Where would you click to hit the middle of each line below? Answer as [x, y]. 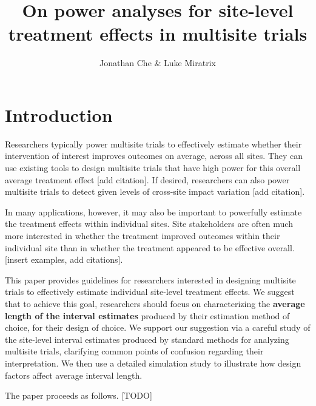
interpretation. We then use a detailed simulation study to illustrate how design [153, 363]
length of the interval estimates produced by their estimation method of [147, 315]
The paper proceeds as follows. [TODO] [79, 395]
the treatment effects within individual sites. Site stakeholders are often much [149, 224]
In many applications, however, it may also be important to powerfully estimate [153, 211]
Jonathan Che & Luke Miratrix [158, 63]
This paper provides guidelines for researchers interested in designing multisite [150, 279]
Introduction [59, 114]
